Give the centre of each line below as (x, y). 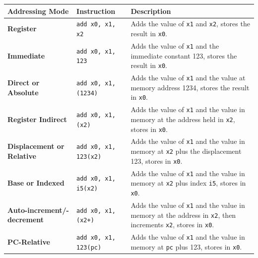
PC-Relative (29, 241)
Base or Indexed (36, 183)
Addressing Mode (38, 11)
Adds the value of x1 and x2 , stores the (190, 24)
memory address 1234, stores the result (190, 87)
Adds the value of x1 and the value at (188, 78)
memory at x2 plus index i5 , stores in (188, 183)
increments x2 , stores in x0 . (172, 225)
